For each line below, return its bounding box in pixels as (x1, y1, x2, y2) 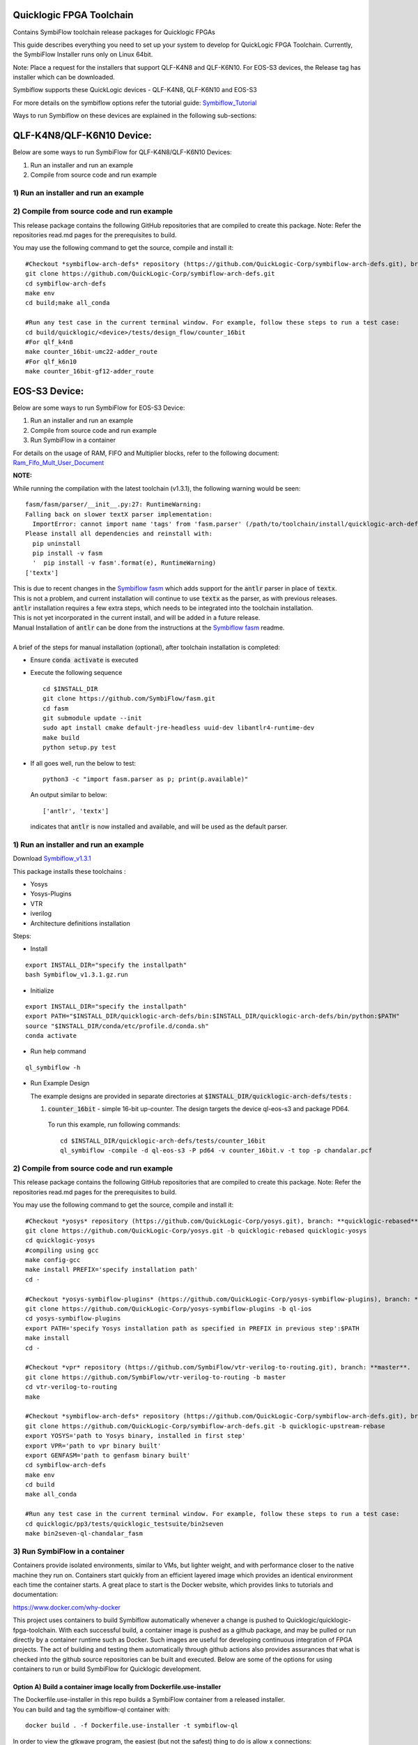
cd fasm (42, 704, 69, 712)
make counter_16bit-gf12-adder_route (25, 367, 155, 376)
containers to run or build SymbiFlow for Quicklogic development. (13, 1665, 202, 1673)
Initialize (30, 986, 54, 995)
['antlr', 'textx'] (42, 807, 109, 815)
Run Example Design (30, 1079, 90, 1087)
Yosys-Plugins (30, 890, 72, 898)
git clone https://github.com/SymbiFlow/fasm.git (42, 695, 216, 703)
